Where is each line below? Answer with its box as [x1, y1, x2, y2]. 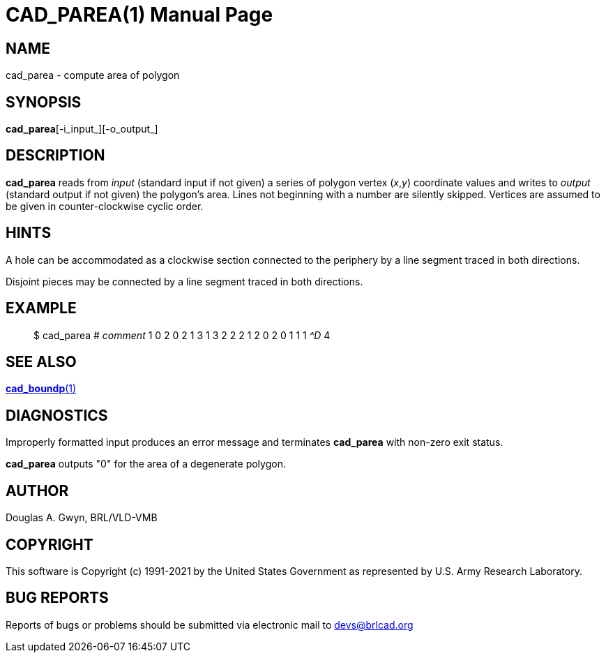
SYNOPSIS [6, 93, 82, 111]
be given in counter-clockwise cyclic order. [6, 200, 204, 212]
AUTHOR [6, 481, 69, 500]
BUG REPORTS [6, 589, 109, 607]
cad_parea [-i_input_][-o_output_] [6, 123, 158, 135]
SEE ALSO [6, 352, 77, 371]
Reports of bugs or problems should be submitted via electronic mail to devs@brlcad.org [6, 618, 414, 631]
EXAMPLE [6, 299, 77, 317]
